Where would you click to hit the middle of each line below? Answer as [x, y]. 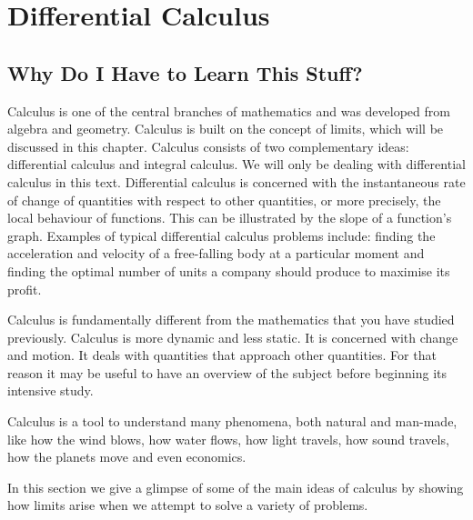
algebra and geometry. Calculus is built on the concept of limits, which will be [226, 129]
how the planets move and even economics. [127, 457]
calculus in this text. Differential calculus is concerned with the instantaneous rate [236, 181]
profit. [25, 289]
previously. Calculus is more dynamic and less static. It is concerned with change [233, 337]
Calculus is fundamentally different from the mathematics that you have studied [231, 320]
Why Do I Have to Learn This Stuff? [185, 72]
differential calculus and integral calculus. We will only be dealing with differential [236, 164]
